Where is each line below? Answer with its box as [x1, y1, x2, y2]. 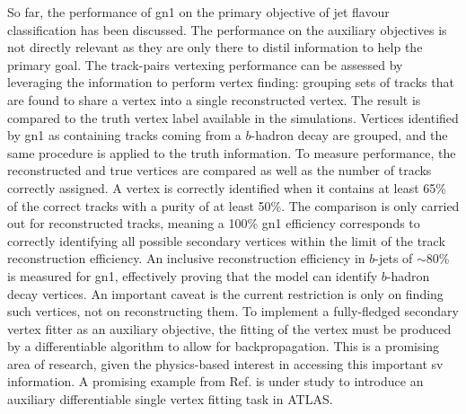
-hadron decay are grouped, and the [251, 126, 448, 145]
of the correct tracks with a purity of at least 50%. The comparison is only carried [7, 196, 460, 215]
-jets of [374, 249, 413, 268]
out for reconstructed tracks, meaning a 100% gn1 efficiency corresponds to [7, 214, 420, 233]
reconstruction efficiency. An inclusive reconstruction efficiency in [7, 249, 365, 268]
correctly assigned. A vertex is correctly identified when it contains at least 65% [7, 178, 446, 197]
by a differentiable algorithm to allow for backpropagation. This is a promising [7, 337, 440, 356]
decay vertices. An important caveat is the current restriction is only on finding [7, 284, 444, 303]
